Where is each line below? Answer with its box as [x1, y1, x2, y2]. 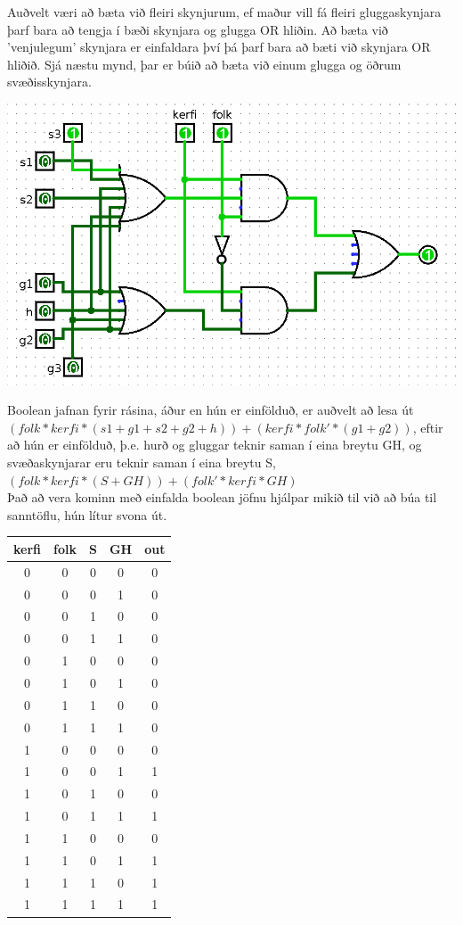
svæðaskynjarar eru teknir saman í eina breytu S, [7, 453, 276, 472]
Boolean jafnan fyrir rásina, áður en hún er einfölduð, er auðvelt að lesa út [7, 401, 414, 419]
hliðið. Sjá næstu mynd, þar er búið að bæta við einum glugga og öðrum [7, 54, 402, 73]
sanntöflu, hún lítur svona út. [7, 505, 167, 524]
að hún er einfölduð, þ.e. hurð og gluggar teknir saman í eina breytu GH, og [7, 435, 422, 454]
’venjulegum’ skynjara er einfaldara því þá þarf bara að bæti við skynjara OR [7, 37, 431, 56]
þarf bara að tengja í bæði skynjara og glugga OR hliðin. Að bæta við [7, 20, 388, 38]
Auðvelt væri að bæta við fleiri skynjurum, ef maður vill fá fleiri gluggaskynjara [7, 3, 442, 21]
